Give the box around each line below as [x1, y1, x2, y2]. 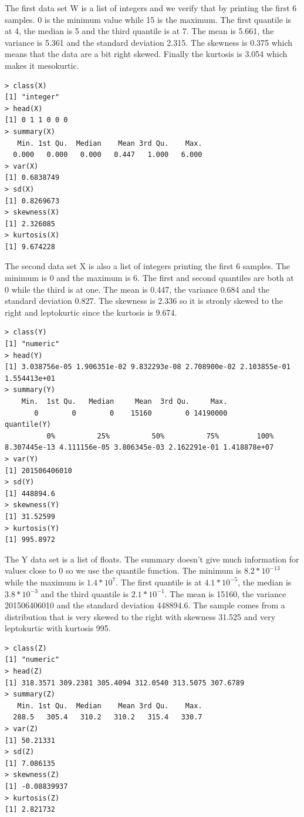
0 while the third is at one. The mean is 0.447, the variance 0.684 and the [5, 283, 269, 295]
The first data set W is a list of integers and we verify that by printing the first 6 [5, 2, 297, 14]
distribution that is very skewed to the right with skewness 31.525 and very [5, 610, 276, 622]
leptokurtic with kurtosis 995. [5, 622, 111, 634]
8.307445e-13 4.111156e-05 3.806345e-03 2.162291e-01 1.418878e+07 [5, 443, 274, 452]
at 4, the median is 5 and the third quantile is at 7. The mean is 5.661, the [5, 25, 274, 37]
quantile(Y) [5, 420, 51, 429]
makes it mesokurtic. [5, 59, 79, 71]
